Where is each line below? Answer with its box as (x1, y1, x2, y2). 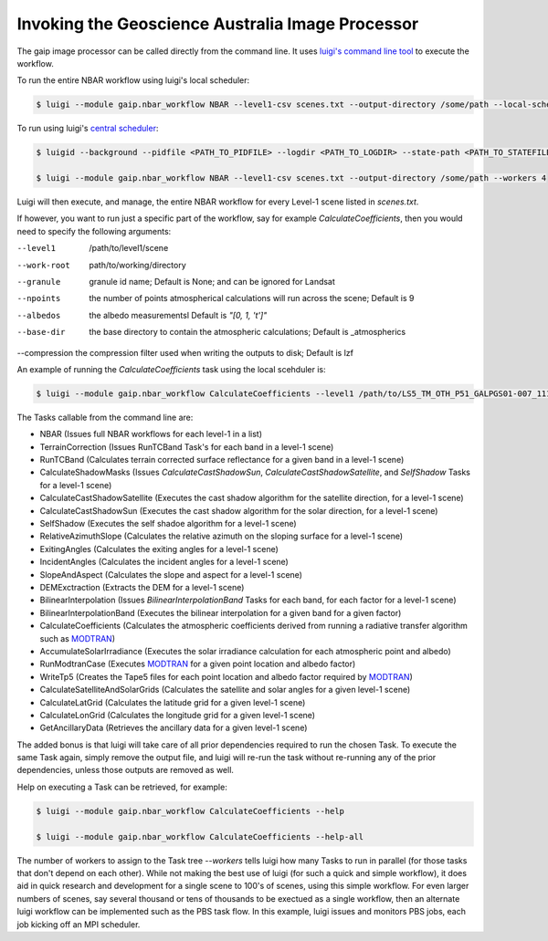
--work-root (16, 260, 70, 270)
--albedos (16, 310, 61, 320)
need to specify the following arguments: (16, 225, 172, 236)
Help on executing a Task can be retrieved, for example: (16, 781, 227, 792)
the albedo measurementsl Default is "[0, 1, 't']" (89, 309, 268, 320)
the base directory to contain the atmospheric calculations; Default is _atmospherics (89, 327, 406, 338)
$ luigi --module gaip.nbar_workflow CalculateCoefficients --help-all (36, 831, 364, 842)
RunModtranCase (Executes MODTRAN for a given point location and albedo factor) (39, 658, 356, 670)
